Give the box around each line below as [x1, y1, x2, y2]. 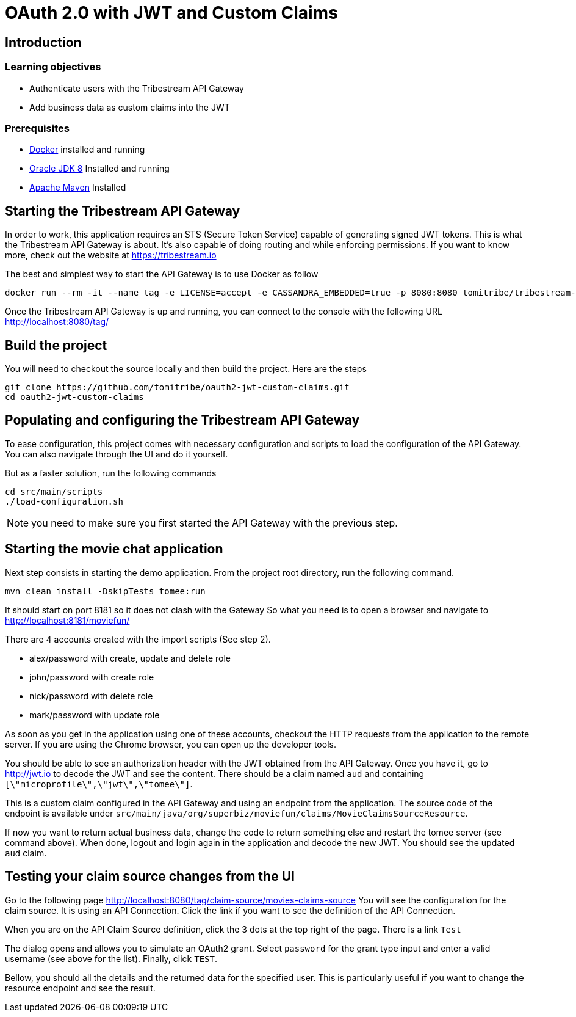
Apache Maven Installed [29, 182, 126, 193]
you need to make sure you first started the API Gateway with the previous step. [31, 516, 398, 529]
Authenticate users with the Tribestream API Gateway [29, 82, 244, 93]
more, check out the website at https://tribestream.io [5, 250, 217, 261]
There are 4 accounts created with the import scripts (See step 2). [5, 633, 271, 644]
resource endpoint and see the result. [5, 982, 156, 993]
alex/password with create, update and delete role [29, 652, 231, 663]
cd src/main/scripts [5, 486, 103, 497]
